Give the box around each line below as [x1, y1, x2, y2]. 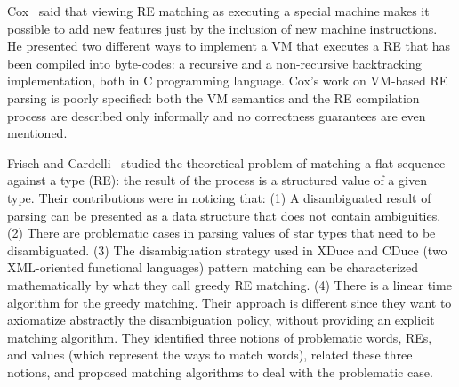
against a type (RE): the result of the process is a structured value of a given [7, 171, 427, 189]
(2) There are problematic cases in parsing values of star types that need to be [7, 223, 436, 242]
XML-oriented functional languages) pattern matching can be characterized [7, 258, 419, 277]
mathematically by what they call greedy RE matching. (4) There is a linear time [7, 275, 452, 294]
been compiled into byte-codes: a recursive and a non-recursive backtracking [7, 53, 422, 72]
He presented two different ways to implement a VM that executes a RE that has [7, 36, 451, 55]
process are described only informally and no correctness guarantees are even [7, 106, 426, 125]
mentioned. [7, 124, 68, 142]
